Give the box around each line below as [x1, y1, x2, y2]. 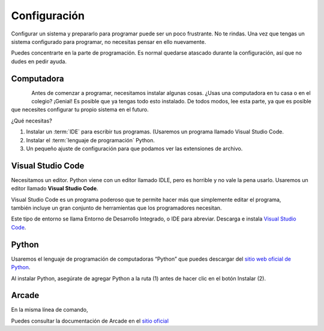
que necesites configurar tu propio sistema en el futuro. [11, 106, 149, 114]
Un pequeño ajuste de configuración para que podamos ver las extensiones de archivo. [26, 145, 243, 152]
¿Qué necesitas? [11, 117, 52, 124]
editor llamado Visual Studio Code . [11, 185, 98, 192]
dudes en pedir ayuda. [11, 58, 67, 65]
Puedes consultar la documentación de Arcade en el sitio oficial [11, 317, 169, 324]
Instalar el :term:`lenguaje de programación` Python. [26, 136, 155, 144]
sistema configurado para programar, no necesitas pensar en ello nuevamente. [11, 38, 206, 45]
